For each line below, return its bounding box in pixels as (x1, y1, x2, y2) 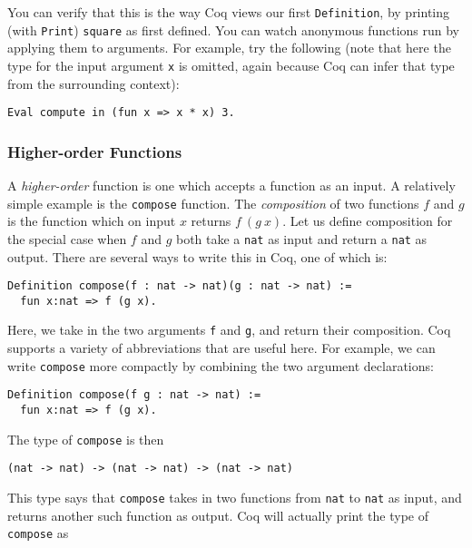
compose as (7, 524, 69, 543)
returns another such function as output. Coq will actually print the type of (7, 505, 429, 524)
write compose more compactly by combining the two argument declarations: (7, 356, 434, 375)
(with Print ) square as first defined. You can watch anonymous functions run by (7, 20, 459, 39)
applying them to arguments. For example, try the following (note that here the (7, 38, 451, 57)
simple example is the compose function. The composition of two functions (7, 193, 419, 212)
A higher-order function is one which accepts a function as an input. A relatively (7, 176, 456, 195)
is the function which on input (7, 211, 176, 230)
